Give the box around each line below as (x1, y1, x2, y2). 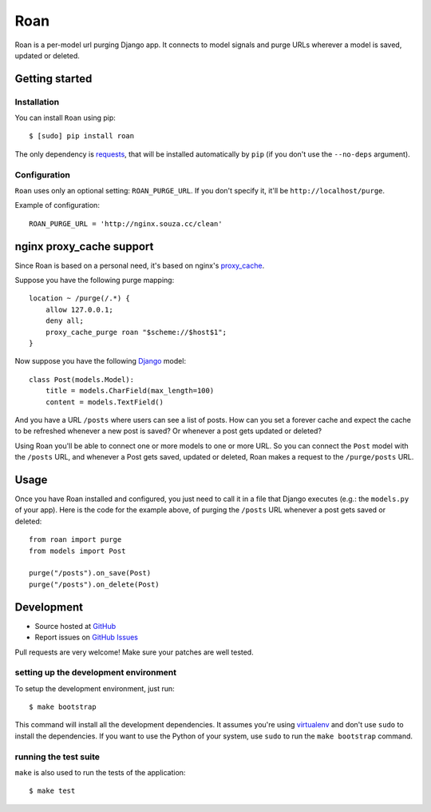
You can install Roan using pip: (14, 113, 116, 123)
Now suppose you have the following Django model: (14, 356, 187, 366)
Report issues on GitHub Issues (34, 632, 139, 643)
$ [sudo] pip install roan (29, 132, 135, 141)
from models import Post (29, 546, 126, 555)
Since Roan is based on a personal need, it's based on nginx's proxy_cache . (14, 261, 265, 270)
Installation (14, 96, 60, 107)
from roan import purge (29, 535, 122, 544)
